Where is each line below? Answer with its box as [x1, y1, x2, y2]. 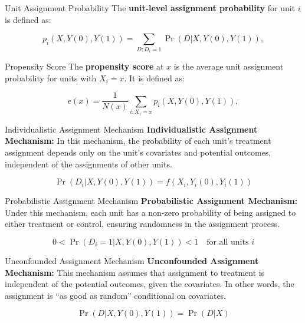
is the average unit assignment [173, 60, 284, 72]
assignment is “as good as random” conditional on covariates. [5, 289, 227, 301]
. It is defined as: [124, 71, 185, 84]
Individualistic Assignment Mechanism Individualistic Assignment [5, 123, 258, 135]
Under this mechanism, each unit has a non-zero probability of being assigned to [5, 206, 296, 218]
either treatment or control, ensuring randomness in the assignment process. [5, 217, 280, 230]
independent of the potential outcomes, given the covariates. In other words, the [5, 278, 294, 290]
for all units [206, 238, 249, 246]
